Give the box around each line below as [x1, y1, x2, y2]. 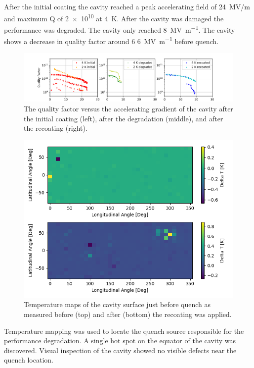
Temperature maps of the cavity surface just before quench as [24, 299, 211, 310]
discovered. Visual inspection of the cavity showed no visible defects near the [4, 345, 237, 355]
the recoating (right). [24, 123, 87, 133]
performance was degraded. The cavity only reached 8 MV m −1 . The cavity [4, 23, 235, 35]
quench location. [4, 355, 53, 365]
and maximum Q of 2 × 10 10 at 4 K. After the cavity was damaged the [4, 11, 224, 23]
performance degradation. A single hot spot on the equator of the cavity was [4, 335, 236, 346]
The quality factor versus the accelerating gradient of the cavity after [24, 104, 233, 114]
